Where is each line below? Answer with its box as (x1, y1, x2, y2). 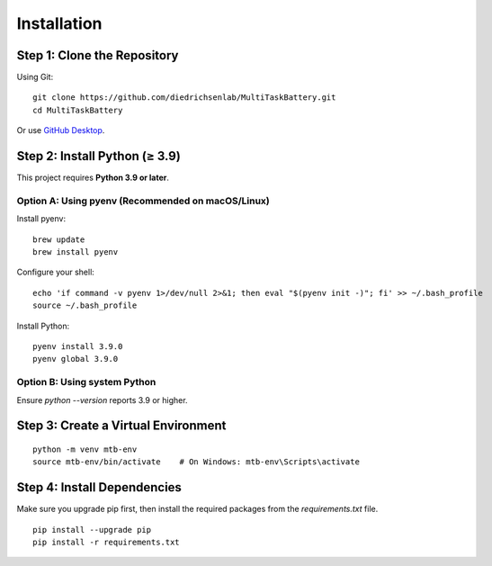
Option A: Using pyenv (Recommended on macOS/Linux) (16, 194, 270, 207)
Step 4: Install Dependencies (16, 480, 182, 495)
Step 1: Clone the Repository (16, 48, 179, 63)
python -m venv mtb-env (32, 444, 138, 454)
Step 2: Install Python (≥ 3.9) (16, 148, 182, 164)
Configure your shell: (16, 266, 94, 278)
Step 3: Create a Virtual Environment (16, 418, 227, 434)
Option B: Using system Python (16, 376, 157, 389)
